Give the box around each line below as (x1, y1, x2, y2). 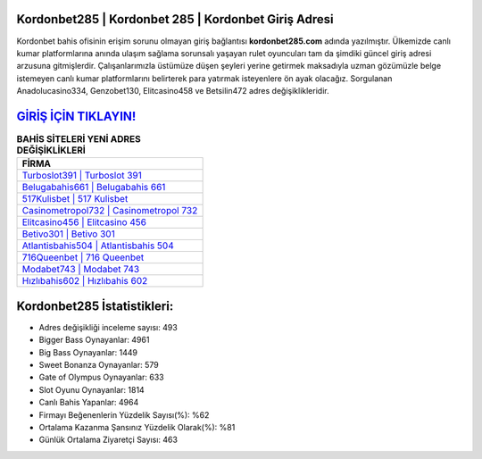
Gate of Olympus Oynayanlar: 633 (38, 371, 164, 383)
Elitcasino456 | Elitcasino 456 (21, 216, 147, 229)
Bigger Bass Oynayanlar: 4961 (38, 335, 150, 346)
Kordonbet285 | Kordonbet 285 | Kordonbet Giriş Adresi (16, 12, 334, 27)
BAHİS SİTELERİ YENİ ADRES (16, 133, 142, 146)
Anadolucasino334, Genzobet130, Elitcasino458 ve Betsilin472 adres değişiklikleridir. (16, 86, 329, 96)
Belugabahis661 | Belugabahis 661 (21, 181, 166, 194)
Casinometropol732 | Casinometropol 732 (21, 204, 198, 217)
